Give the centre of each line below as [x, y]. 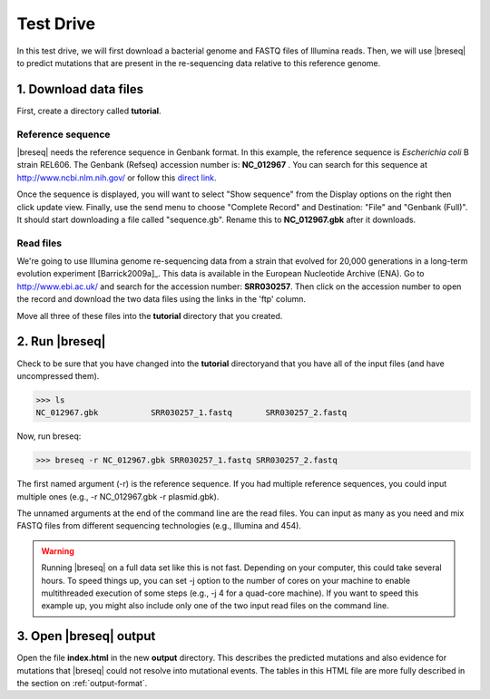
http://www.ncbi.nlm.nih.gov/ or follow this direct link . [117, 178]
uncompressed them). [58, 375]
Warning [58, 551]
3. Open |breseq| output [86, 636]
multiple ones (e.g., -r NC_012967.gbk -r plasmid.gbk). [118, 496]
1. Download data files [80, 89]
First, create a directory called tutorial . [89, 111]
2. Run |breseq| [61, 341]
